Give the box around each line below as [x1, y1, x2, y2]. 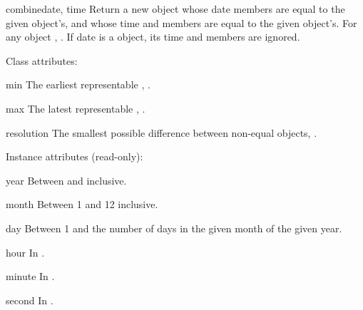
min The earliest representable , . [6, 77, 150, 92]
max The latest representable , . [6, 100, 145, 115]
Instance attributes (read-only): [6, 149, 143, 164]
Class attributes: [6, 53, 78, 68]
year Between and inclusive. [6, 172, 127, 187]
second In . [6, 292, 53, 307]
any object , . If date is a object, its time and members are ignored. [6, 29, 300, 44]
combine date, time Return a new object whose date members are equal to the [6, 1, 345, 16]
